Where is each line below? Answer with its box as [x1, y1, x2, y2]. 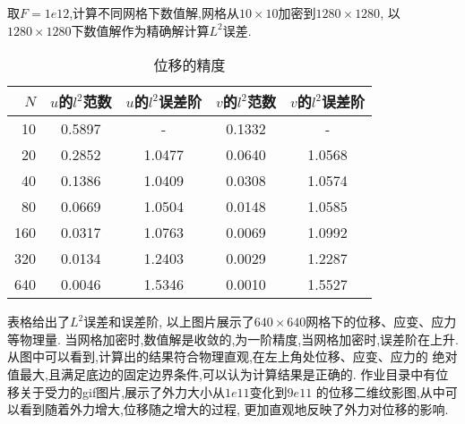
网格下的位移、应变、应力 [306, 312, 457, 331]
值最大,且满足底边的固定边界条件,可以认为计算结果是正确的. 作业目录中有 [7, 364, 436, 383]
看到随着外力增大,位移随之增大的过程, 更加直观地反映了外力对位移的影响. [19, 400, 449, 419]
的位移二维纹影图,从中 [315, 382, 445, 401]
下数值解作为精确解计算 [71, 21, 210, 39]
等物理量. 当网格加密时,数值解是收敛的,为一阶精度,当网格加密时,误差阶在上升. [7, 329, 460, 348]
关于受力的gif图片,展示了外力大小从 [19, 382, 226, 401]
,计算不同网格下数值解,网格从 [69, 4, 239, 21]
